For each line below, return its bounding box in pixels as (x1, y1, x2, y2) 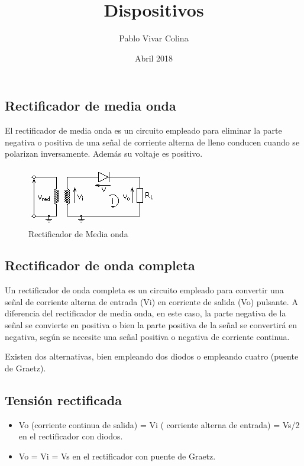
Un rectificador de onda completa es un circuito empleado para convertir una (5, 284, 284, 296)
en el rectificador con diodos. (18, 430, 123, 442)
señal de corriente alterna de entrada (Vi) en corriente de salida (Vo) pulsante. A (5, 295, 298, 308)
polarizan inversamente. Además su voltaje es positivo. (5, 147, 203, 160)
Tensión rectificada (5, 390, 122, 409)
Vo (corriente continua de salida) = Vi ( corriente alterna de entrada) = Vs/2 (18, 418, 300, 431)
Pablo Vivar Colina (119, 32, 189, 44)
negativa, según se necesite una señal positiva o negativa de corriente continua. (5, 330, 290, 342)
